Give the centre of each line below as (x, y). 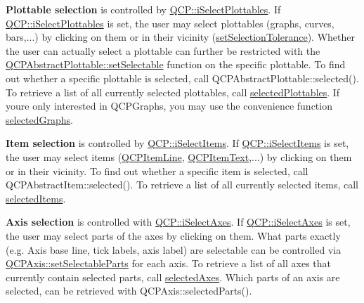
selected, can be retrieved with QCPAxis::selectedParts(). (129, 291)
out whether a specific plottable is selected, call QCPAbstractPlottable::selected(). (182, 78)
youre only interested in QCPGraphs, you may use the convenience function (169, 106)
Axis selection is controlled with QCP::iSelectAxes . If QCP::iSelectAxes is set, (178, 222)
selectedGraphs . (39, 119)
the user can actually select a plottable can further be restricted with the (163, 50)
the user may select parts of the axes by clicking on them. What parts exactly (173, 235)
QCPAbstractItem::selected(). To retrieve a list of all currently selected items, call (182, 185)
